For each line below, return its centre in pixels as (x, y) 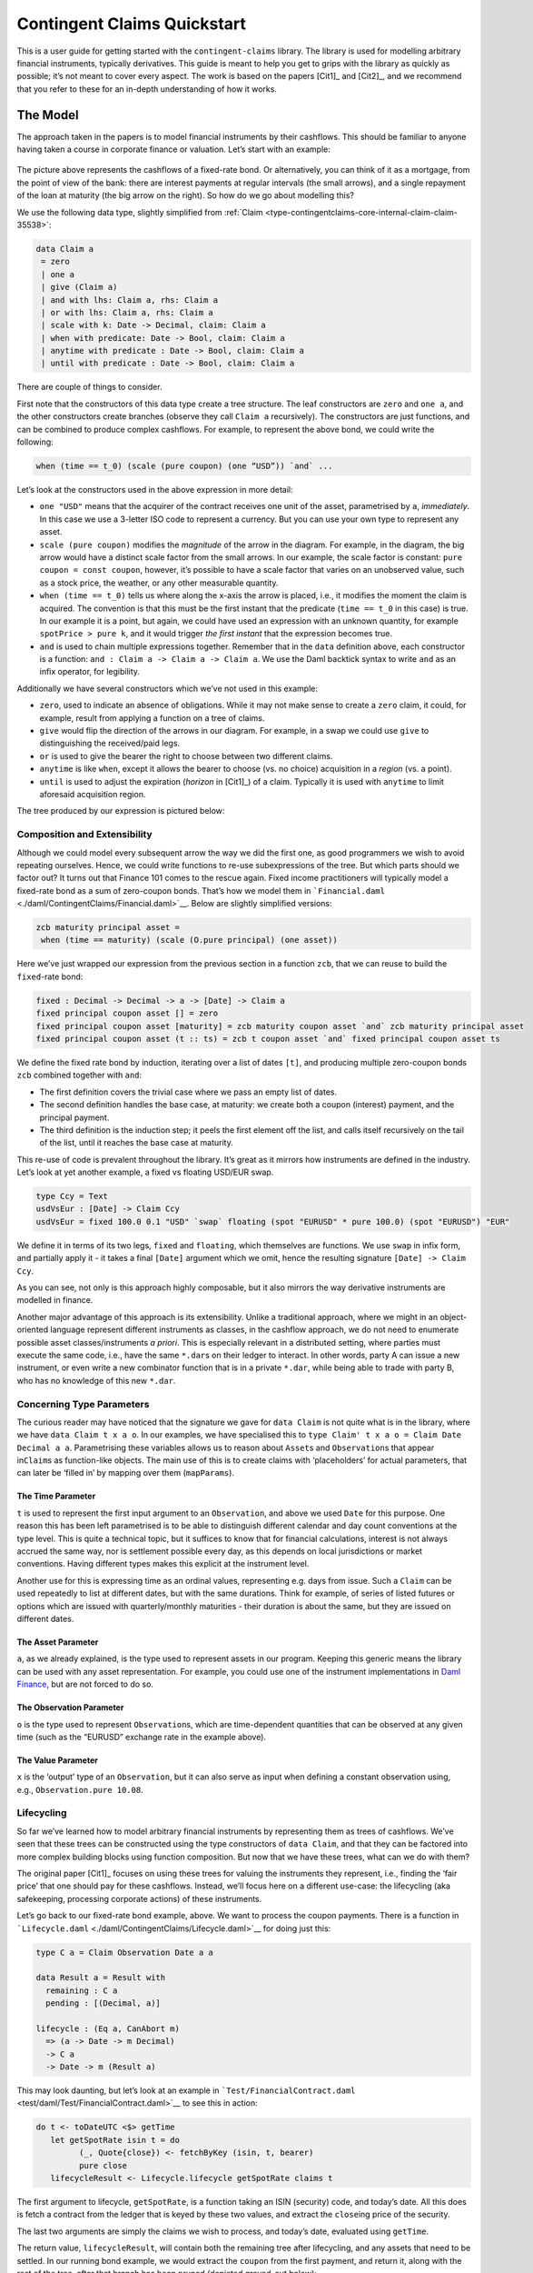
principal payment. (74, 1117)
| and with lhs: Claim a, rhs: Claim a (129, 300)
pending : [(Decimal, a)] (103, 2003)
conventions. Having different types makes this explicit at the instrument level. (163, 1564)
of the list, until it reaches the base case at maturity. (136, 1143)
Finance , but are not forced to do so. (85, 1684)
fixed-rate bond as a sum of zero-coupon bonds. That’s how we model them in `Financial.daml (201, 890)
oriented (33, 1330)
